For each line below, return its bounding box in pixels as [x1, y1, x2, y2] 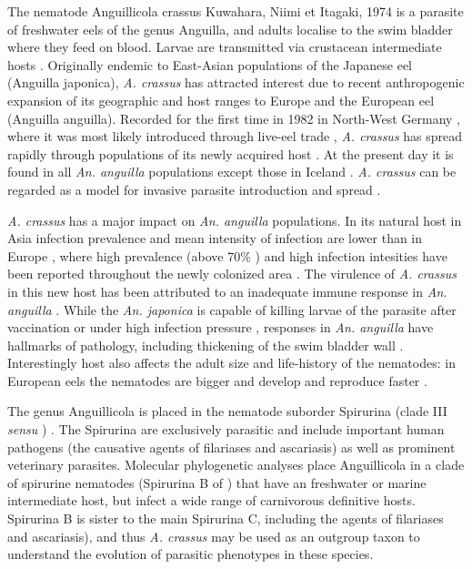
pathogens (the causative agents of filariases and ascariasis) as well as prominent [7, 437, 456, 456]
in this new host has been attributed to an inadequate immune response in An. [7, 281, 447, 300]
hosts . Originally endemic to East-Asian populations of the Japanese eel [7, 55, 413, 74]
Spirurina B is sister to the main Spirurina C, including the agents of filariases [7, 509, 444, 528]
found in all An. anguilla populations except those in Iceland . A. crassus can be [7, 162, 457, 181]
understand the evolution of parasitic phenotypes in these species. [7, 544, 374, 564]
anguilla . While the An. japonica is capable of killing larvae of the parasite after [7, 300, 457, 319]
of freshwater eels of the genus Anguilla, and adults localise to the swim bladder [7, 19, 453, 38]
